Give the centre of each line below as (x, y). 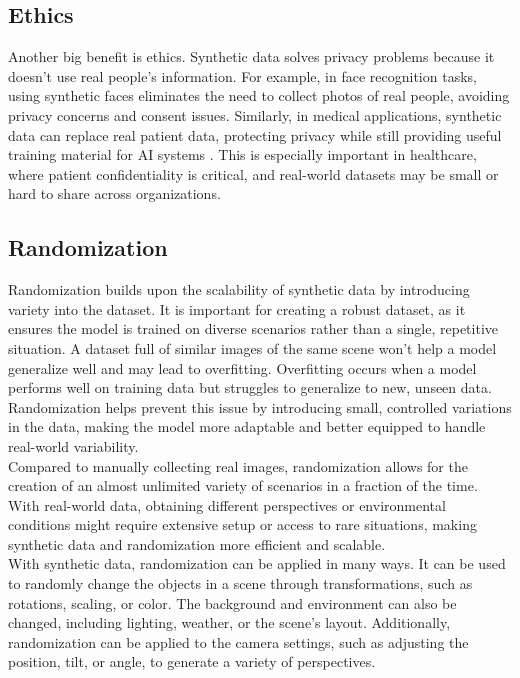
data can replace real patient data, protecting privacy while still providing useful (255, 134)
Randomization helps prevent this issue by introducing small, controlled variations (260, 406)
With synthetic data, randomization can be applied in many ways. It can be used (257, 563)
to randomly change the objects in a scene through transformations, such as (240, 583)
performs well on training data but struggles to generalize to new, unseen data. (250, 387)
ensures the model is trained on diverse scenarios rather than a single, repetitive (253, 328)
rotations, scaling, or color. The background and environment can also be (232, 602)
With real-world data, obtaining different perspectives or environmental (227, 504)
